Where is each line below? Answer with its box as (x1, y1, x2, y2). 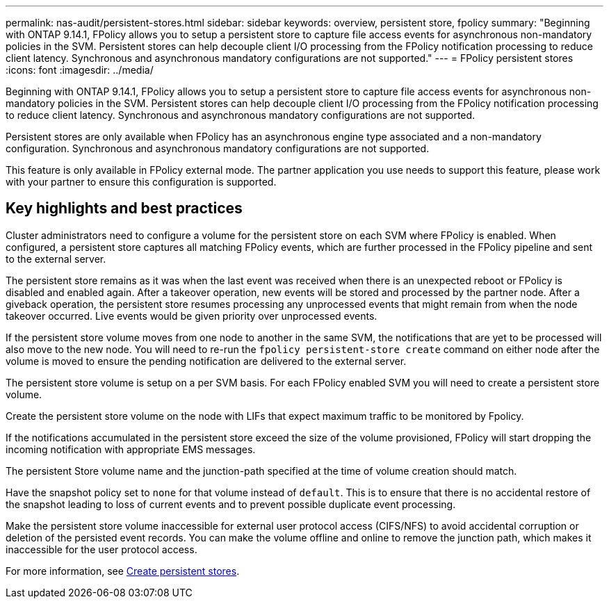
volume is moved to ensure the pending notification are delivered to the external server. (6, 354, 407, 367)
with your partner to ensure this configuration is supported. (6, 176, 277, 188)
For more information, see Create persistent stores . (6, 564, 240, 577)
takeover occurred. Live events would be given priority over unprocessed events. (6, 309, 377, 322)
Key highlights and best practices (6, 199, 243, 218)
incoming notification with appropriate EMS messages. (6, 443, 256, 455)
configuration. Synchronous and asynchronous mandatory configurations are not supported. (6, 142, 430, 154)
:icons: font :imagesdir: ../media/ (6, 64, 154, 76)
